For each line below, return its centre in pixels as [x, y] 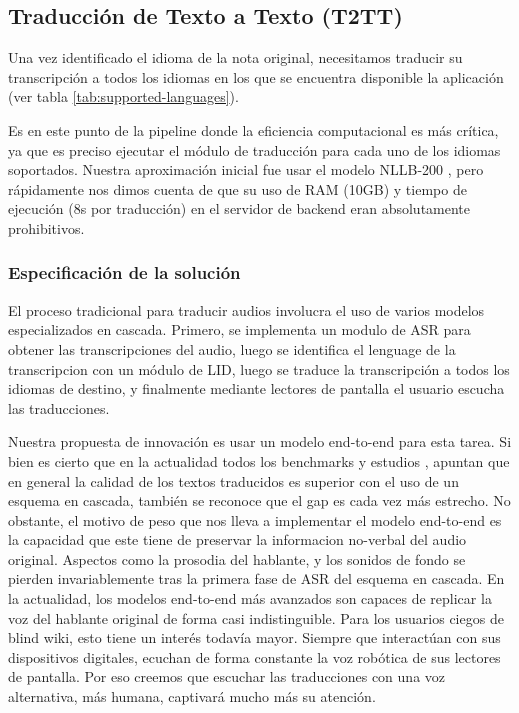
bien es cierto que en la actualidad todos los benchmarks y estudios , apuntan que [259, 460]
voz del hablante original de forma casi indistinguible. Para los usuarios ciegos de [256, 617]
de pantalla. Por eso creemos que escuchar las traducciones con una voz [227, 676]
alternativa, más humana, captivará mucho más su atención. [192, 696]
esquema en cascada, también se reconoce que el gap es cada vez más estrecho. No [259, 500]
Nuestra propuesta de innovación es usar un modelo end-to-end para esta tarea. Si [260, 441]
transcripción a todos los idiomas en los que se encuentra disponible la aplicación [256, 76]
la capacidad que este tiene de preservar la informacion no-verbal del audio [237, 539]
